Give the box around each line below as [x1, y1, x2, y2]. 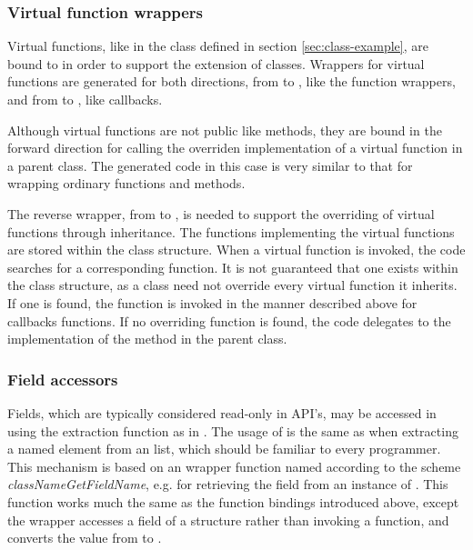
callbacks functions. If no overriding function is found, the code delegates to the [7, 311, 451, 330]
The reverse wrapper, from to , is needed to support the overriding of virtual [7, 204, 435, 223]
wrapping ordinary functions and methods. [7, 174, 246, 193]
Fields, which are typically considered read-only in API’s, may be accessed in [7, 403, 437, 422]
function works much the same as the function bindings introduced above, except [7, 492, 459, 511]
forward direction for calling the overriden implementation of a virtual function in [7, 138, 463, 157]
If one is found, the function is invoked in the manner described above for [7, 293, 418, 312]
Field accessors [7, 367, 118, 390]
